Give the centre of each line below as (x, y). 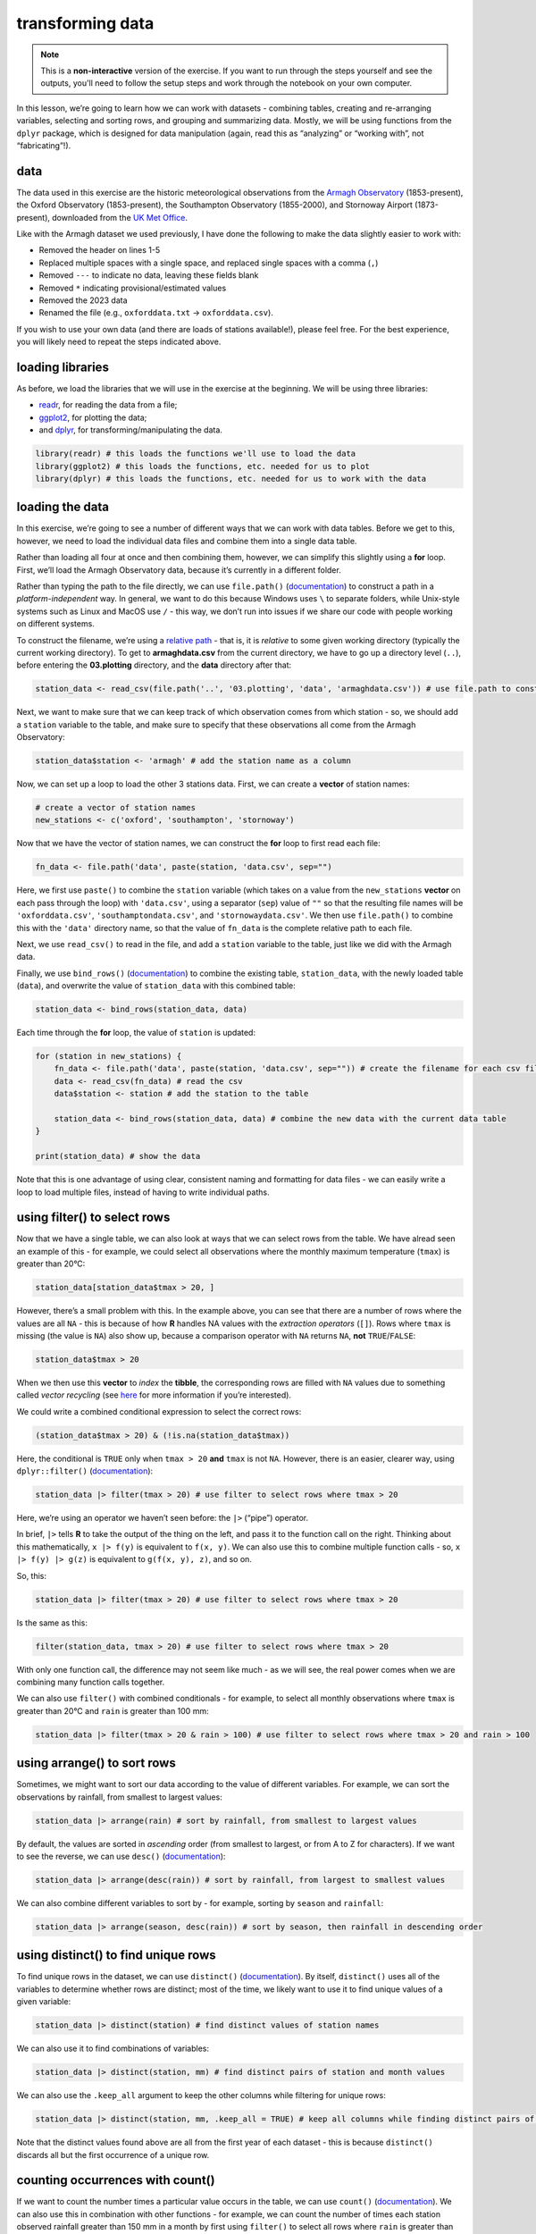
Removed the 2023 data (84, 300)
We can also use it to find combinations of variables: (113, 2049)
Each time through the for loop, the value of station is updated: (136, 1033)
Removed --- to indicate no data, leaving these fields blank (149, 275)
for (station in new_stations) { (109, 1056)
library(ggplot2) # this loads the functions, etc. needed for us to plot (203, 466)
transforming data (85, 23)
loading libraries (63, 367)
